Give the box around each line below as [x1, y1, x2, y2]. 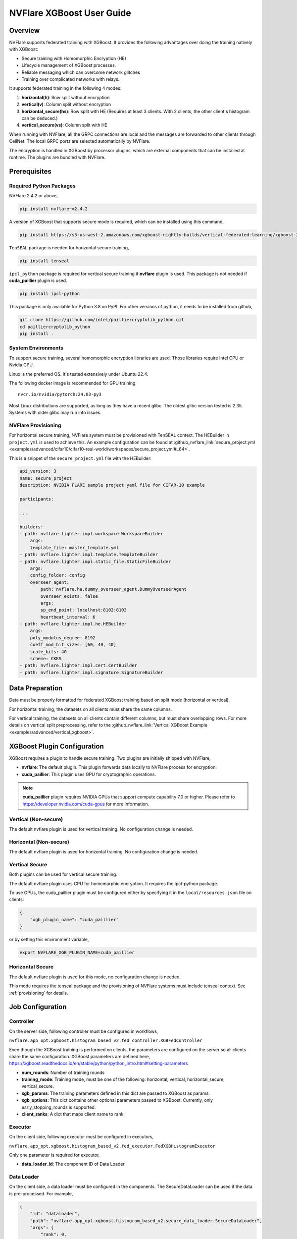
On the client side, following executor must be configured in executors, [9, 1134, 154, 1140]
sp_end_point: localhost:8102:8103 [40, 607, 127, 613]
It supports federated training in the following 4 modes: [9, 85, 122, 91]
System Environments [9, 344, 64, 351]
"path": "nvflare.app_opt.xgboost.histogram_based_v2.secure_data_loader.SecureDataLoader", [30, 1218, 262, 1224]
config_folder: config [30, 572, 85, 578]
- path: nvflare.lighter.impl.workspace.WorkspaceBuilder [19, 531, 163, 536]
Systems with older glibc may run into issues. [9, 409, 101, 416]
